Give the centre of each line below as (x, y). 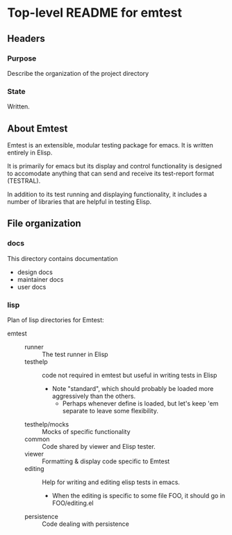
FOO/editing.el (73, 503)
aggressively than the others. (94, 396)
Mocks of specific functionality (86, 431)
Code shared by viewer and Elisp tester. (99, 446)
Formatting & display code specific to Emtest (106, 461)
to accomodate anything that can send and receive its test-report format (111, 173)
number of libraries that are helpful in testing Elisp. (80, 201)
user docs (32, 287)
